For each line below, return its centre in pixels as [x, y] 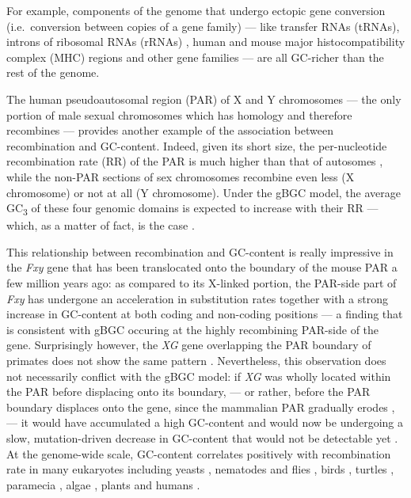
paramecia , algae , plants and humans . [103, 484]
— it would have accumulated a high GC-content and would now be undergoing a [205, 422]
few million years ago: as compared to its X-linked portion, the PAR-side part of [202, 283]
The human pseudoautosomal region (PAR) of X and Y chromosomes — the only [204, 99]
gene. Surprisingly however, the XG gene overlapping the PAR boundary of [189, 345]
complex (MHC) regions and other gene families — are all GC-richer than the [195, 57]
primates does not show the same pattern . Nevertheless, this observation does [196, 360]
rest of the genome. [53, 72]
